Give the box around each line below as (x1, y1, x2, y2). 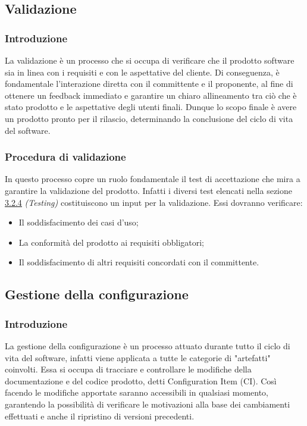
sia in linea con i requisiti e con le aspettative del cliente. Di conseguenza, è (5, 65, 280, 78)
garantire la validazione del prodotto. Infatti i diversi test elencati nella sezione (5, 184, 292, 196)
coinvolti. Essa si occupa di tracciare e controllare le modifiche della (5, 363, 252, 375)
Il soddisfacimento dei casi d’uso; (18, 216, 139, 228)
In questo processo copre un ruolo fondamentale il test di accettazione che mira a (5, 173, 300, 185)
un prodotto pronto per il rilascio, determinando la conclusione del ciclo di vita (5, 112, 293, 124)
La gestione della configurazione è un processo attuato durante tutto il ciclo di (5, 339, 290, 352)
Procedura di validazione (5, 149, 126, 164)
